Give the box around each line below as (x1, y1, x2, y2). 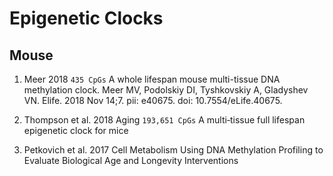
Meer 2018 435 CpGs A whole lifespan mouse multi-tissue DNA (23, 73, 281, 85)
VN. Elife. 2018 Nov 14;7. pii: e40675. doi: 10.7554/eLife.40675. (23, 95, 283, 106)
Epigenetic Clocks (9, 7, 164, 30)
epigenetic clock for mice (23, 125, 129, 136)
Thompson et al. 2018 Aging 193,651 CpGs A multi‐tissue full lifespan (23, 114, 306, 126)
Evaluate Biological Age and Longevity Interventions (23, 155, 239, 166)
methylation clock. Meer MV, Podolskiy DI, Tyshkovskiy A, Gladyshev (23, 84, 309, 96)
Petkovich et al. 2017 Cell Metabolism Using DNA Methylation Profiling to (23, 144, 324, 156)
